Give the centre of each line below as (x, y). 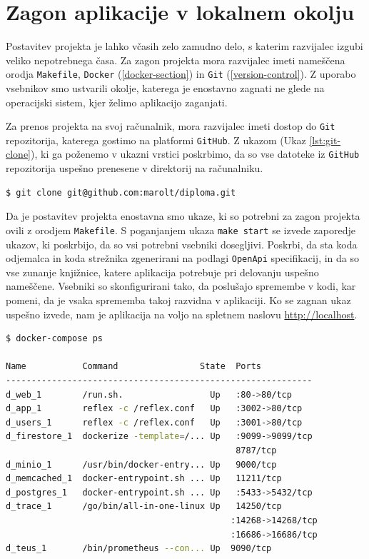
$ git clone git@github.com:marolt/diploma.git (121, 192)
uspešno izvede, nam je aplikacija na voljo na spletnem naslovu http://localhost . (182, 314)
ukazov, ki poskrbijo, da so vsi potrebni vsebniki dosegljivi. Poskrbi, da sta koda (182, 244)
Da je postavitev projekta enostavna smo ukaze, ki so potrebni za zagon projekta (183, 216)
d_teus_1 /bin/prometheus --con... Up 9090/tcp (139, 549)
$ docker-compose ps (55, 339)
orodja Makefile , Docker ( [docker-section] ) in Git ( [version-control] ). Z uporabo (181, 74)
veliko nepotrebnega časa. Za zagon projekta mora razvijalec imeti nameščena (176, 60)
